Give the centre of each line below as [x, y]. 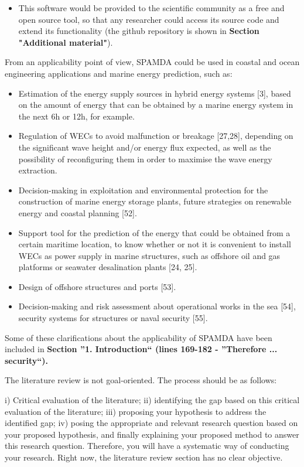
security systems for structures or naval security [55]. [113, 318]
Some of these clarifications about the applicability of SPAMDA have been [139, 337]
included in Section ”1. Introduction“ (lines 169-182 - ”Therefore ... [141, 349]
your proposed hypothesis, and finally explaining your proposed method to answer [152, 434]
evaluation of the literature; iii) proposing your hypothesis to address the [136, 411]
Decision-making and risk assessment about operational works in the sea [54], [157, 306]
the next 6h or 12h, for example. [76, 116]
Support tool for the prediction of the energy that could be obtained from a [154, 232]
